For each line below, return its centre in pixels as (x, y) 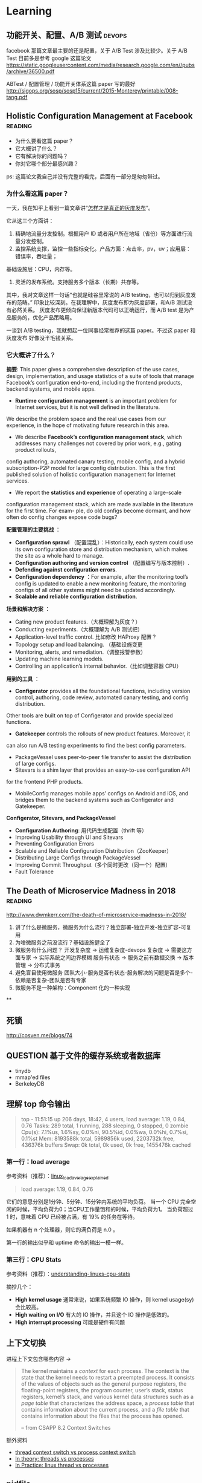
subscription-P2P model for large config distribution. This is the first (91, 468)
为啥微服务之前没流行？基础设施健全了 (62, 942)
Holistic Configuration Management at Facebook (99, 116)
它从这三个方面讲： (30, 221)
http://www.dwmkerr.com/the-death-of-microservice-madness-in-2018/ (96, 915)
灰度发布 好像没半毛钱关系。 (41, 338)
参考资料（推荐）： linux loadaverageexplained (58, 1176)
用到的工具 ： (23, 679)
